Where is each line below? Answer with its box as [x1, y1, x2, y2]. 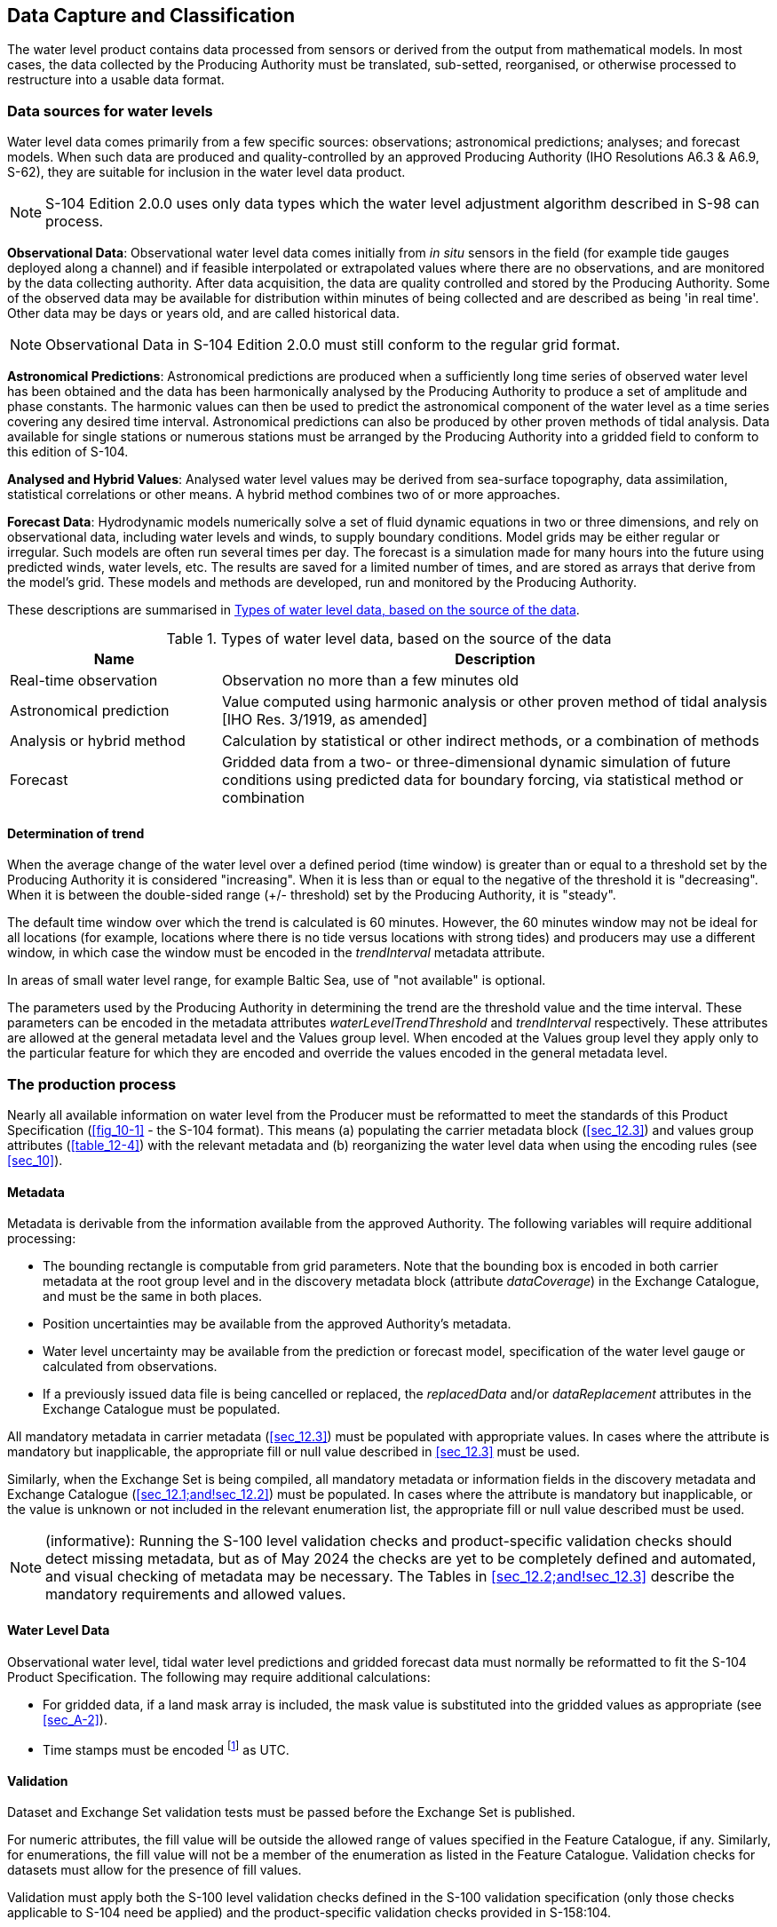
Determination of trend [7, 825, 145, 841]
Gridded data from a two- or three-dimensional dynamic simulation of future [221, 753, 731, 772]
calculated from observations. [43, 1359, 218, 1375]
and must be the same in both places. [43, 1289, 263, 1304]
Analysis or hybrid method [10, 732, 186, 750]
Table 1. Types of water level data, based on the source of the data [166, 630, 612, 648]
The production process [7, 1075, 177, 1093]
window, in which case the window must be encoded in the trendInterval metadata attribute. [7, 945, 545, 961]
